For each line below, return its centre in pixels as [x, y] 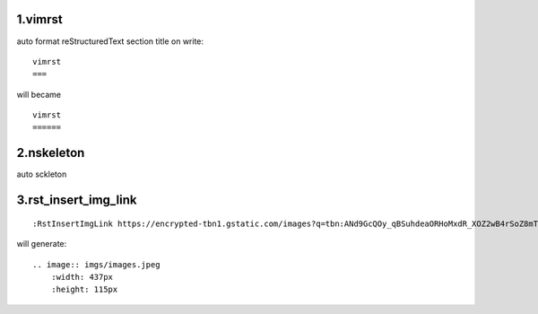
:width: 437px [82, 277]
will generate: [42, 244]
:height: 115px [84, 290]
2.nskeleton [51, 153]
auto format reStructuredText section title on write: [110, 41]
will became [39, 94]
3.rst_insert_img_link [77, 201]
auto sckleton [42, 174]
